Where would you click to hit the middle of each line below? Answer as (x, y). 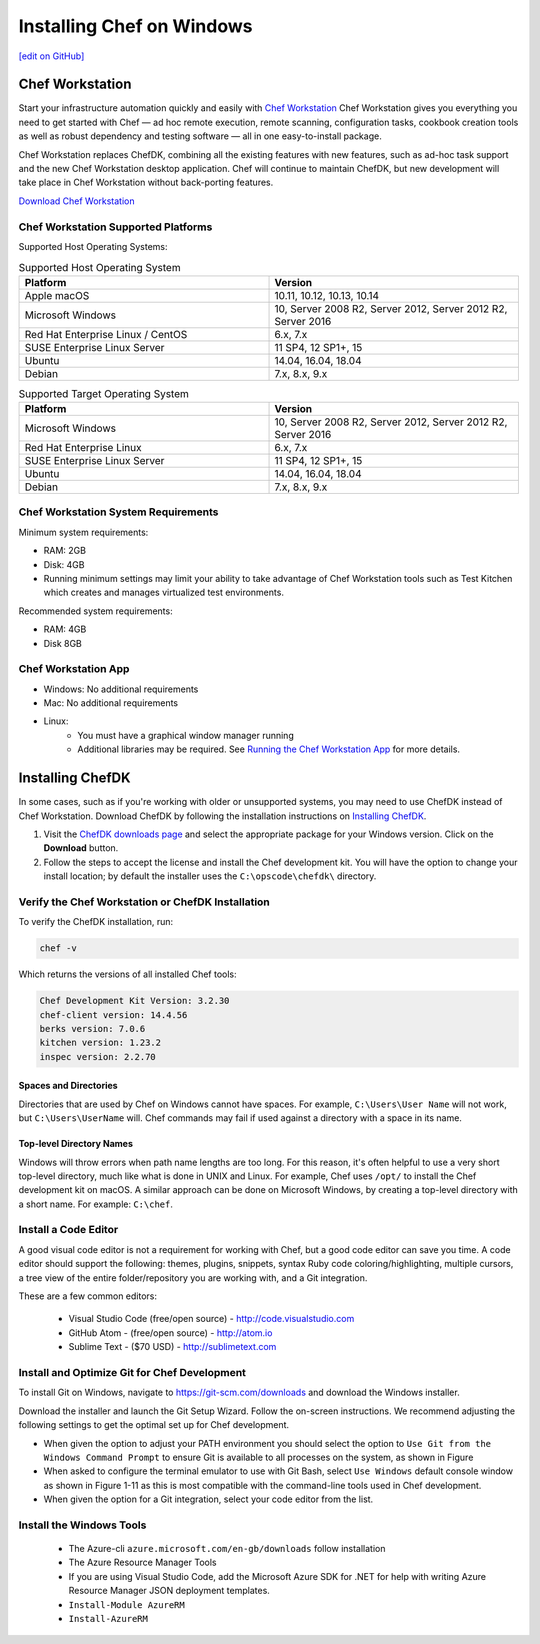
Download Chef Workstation (76, 201)
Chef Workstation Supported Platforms (115, 227)
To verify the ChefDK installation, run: (96, 922)
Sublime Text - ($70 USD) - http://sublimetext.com (172, 1347)
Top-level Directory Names (76, 1144)
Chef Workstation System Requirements (118, 512)
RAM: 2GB (65, 551)
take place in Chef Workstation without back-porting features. (146, 182)
